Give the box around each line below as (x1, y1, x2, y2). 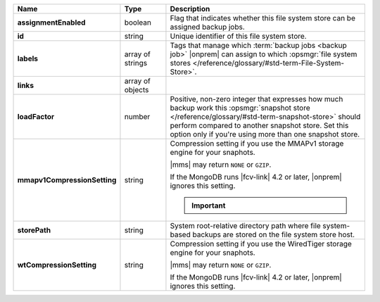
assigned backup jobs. (170, 22, 246, 32)
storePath (17, 225, 51, 235)
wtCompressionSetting (17, 260, 97, 270)
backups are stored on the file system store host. (192, 229, 355, 239)
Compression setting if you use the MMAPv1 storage (170, 139, 344, 148)
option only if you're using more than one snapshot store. (170, 130, 360, 139)
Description (170, 4, 210, 13)
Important (191, 201, 226, 210)
